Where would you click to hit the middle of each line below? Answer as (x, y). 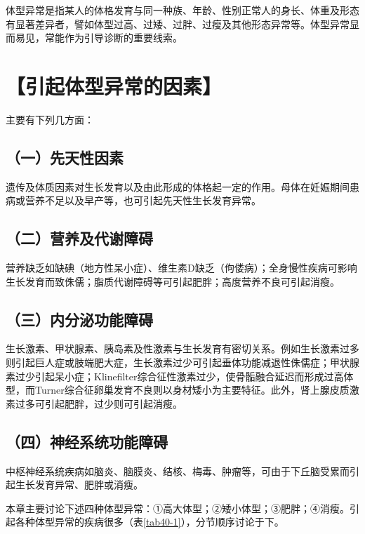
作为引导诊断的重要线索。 (123, 38)
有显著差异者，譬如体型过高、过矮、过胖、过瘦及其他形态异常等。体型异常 (178, 24)
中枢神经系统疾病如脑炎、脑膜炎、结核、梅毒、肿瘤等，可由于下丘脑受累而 (178, 470)
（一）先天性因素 (65, 157)
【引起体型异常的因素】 (114, 85)
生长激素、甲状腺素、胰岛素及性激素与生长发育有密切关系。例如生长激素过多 (182, 348)
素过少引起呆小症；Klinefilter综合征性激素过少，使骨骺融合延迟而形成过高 (175, 376)
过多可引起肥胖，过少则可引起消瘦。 (99, 403)
